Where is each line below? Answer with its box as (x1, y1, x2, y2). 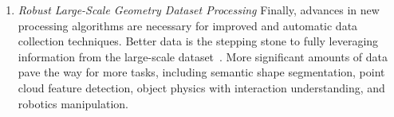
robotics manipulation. (18, 95, 129, 111)
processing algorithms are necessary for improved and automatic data (18, 17, 358, 33)
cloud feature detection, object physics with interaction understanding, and (18, 79, 385, 96)
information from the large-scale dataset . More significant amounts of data (18, 48, 388, 64)
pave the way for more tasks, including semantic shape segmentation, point (18, 64, 385, 80)
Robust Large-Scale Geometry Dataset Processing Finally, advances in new (18, 2, 380, 18)
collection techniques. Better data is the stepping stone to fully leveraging (18, 33, 379, 49)
